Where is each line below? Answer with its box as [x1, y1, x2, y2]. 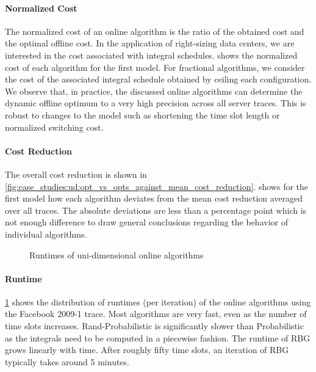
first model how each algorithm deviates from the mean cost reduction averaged [5, 192, 303, 205]
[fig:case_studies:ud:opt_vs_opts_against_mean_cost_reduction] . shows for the [5, 180, 309, 192]
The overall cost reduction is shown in [5, 167, 147, 180]
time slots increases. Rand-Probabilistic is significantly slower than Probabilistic [5, 319, 304, 332]
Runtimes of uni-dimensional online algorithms [29, 248, 204, 261]
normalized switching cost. [5, 120, 104, 133]
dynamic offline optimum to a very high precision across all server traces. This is [5, 97, 306, 109]
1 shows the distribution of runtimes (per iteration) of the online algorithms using [5, 295, 311, 308]
